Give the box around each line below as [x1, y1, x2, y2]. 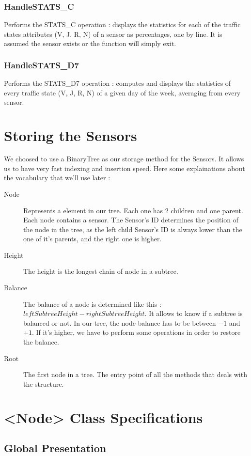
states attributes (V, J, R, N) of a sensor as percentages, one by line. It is [4, 29, 222, 39]
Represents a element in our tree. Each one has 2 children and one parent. [23, 205, 243, 215]
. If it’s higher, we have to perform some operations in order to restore [31, 327, 241, 337]
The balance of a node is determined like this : [23, 299, 161, 309]
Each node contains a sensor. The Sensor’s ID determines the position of [23, 215, 238, 225]
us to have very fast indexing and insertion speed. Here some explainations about [4, 163, 245, 173]
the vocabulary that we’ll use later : [4, 173, 110, 183]
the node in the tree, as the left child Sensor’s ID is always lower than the [23, 224, 242, 234]
